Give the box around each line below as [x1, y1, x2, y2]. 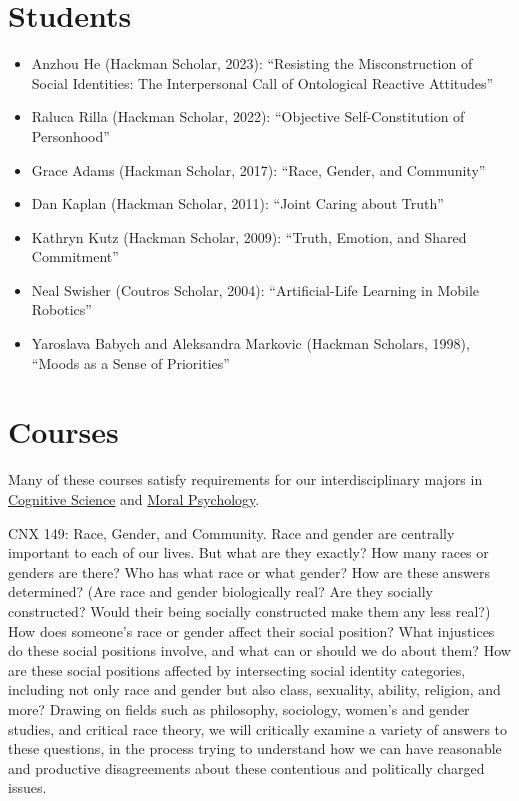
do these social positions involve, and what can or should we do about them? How [8, 640, 511, 661]
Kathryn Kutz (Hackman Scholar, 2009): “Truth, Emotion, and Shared [31, 226, 467, 247]
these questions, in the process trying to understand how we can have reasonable [8, 738, 502, 759]
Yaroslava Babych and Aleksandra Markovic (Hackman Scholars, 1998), [31, 333, 470, 354]
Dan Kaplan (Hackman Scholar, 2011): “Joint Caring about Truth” [31, 193, 444, 214]
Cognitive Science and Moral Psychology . [8, 488, 260, 509]
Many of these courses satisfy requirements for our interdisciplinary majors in [8, 469, 483, 490]
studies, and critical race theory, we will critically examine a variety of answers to [8, 718, 508, 739]
